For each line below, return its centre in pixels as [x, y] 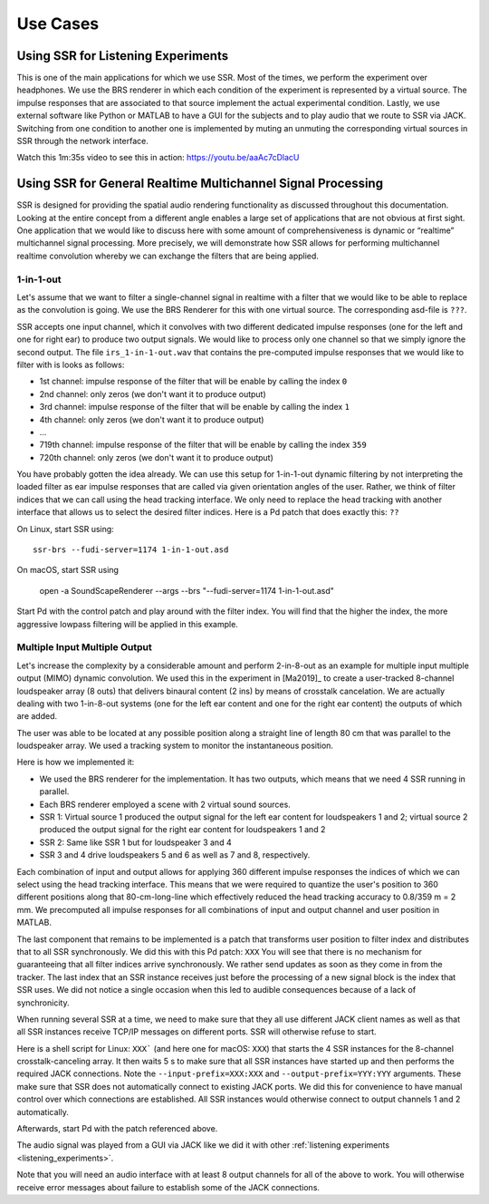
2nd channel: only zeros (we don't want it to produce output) [153, 393]
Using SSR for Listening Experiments [123, 56]
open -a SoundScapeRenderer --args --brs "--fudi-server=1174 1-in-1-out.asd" [187, 590]
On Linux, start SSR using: [66, 529]
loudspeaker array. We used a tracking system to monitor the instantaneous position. [175, 746]
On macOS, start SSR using [68, 570]
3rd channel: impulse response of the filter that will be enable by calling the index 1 [195, 407]
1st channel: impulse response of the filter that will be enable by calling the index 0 [193, 382]
